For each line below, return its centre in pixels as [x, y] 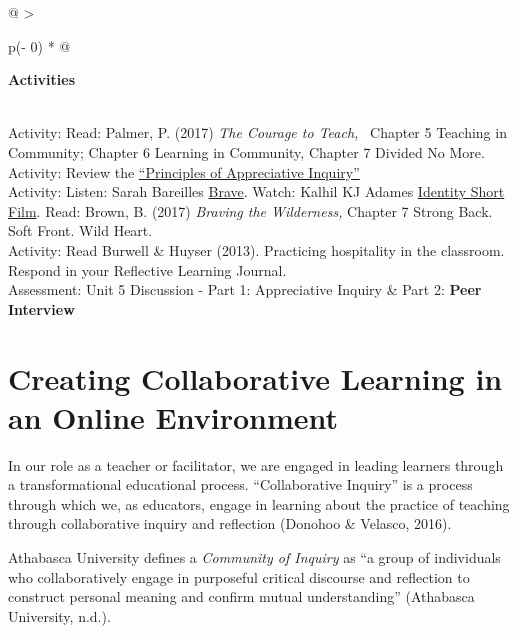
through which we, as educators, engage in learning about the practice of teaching [259, 503]
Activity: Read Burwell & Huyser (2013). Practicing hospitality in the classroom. [256, 249]
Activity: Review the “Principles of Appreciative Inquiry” [184, 171]
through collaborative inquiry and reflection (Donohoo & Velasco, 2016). [230, 523]
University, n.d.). [59, 615]
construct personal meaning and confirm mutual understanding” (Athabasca [241, 596]
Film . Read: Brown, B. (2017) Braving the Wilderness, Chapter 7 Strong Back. [250, 210]
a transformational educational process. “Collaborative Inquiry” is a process [240, 484]
